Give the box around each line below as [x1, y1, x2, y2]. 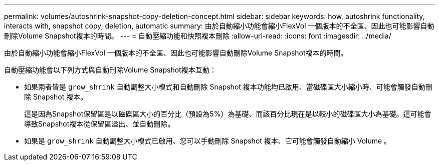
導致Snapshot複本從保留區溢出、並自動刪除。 [24, 119, 175, 128]
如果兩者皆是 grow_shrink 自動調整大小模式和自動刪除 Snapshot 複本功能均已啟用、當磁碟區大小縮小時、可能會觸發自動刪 [24, 82, 432, 91]
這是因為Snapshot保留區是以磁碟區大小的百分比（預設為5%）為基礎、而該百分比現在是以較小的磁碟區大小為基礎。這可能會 [24, 109, 431, 118]
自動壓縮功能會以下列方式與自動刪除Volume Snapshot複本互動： [4, 65, 216, 74]
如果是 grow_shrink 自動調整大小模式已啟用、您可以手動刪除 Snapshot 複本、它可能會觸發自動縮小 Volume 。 [24, 136, 391, 145]
